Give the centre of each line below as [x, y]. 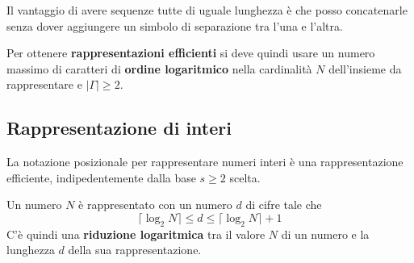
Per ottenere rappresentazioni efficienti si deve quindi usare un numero [191, 53]
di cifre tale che [284, 205]
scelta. [245, 177]
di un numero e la [325, 234]
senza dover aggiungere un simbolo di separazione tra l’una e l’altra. [175, 25]
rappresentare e [44, 84]
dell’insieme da [365, 68]
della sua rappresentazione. [135, 250]
